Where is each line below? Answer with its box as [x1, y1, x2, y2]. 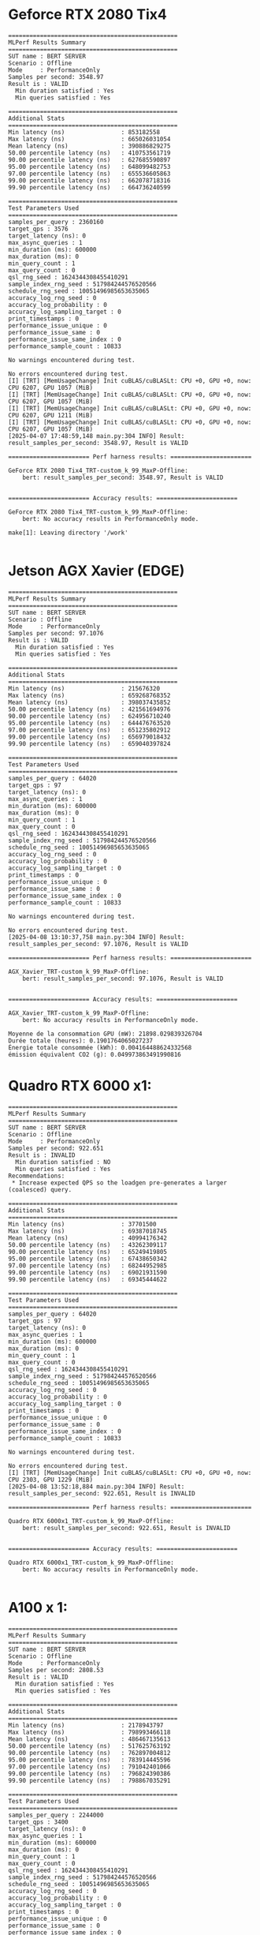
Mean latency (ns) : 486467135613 [8, 1735, 171, 1743]
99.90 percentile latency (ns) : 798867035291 [8, 1776, 171, 1784]
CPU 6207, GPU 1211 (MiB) [8, 411, 93, 419]
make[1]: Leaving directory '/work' [8, 529, 128, 537]
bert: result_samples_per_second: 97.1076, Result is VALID [22, 975, 224, 982]
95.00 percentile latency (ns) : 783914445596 [8, 1756, 171, 1764]
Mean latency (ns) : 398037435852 [8, 698, 171, 706]
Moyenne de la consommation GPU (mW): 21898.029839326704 [8, 1030, 202, 1038]
